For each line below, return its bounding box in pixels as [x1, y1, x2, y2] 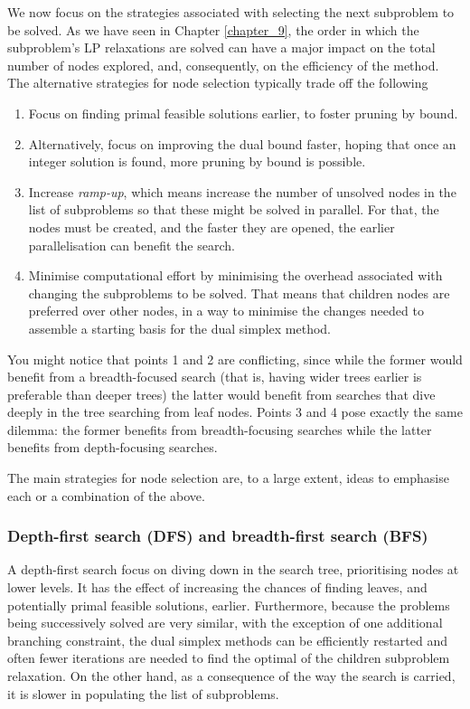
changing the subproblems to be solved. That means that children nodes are [28, 283, 450, 302]
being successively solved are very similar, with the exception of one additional [7, 613, 443, 632]
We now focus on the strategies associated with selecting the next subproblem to [7, 3, 455, 21]
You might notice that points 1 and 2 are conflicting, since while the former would [7, 349, 463, 368]
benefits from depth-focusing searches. [7, 438, 218, 457]
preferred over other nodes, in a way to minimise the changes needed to [28, 301, 424, 320]
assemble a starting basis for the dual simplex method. [28, 318, 331, 337]
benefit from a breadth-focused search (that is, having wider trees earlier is [7, 367, 422, 386]
